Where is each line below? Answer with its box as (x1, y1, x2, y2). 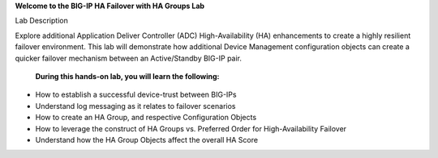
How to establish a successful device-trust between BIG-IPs (35, 89, 237, 100)
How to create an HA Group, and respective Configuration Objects (35, 113, 257, 123)
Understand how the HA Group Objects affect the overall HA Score (35, 135, 259, 144)
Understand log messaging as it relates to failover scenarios (35, 101, 236, 110)
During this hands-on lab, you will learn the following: (35, 71, 220, 81)
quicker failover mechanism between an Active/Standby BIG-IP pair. (15, 53, 243, 63)
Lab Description (15, 16, 68, 26)
